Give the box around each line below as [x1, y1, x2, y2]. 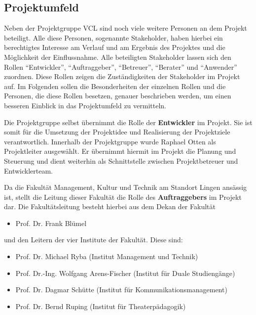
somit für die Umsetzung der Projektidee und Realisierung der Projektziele [4, 127, 230, 137]
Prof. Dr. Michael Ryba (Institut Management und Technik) [15, 251, 198, 262]
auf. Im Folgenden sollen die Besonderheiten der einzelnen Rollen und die [4, 81, 226, 91]
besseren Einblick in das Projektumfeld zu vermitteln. [4, 100, 166, 110]
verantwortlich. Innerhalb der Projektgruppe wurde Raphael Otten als [4, 136, 216, 146]
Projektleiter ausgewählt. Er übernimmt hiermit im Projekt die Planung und [4, 146, 236, 156]
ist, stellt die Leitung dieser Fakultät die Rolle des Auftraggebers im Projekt [4, 191, 242, 202]
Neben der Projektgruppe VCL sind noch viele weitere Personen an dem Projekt [4, 23, 247, 33]
